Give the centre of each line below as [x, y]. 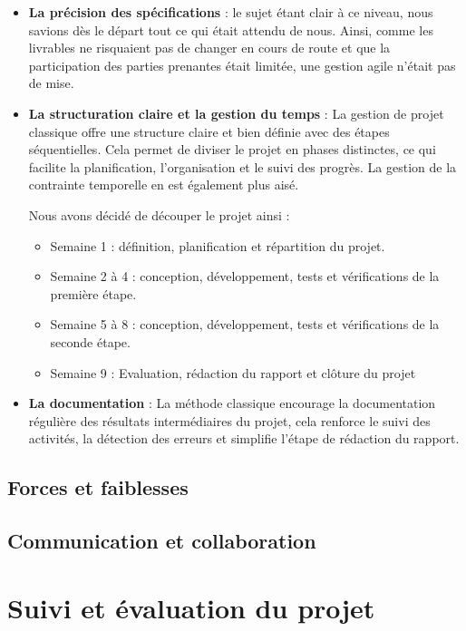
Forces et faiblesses [98, 487]
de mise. [51, 83]
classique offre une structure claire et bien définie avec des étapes [209, 131]
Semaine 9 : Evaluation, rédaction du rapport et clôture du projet [233, 372]
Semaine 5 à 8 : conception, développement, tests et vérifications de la [245, 324]
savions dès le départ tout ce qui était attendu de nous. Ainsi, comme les [231, 29]
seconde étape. [90, 341]
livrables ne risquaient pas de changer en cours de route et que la [209, 48]
